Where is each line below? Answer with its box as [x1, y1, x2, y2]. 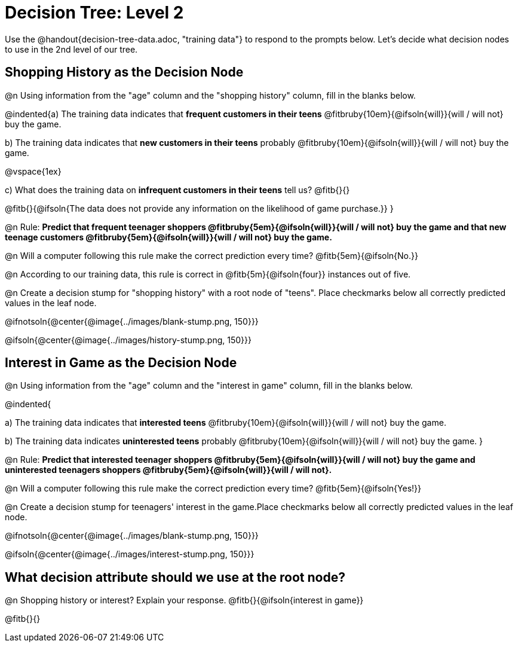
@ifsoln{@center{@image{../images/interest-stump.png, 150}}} [5, 549, 255, 560]
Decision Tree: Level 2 [5, 2, 184, 23]
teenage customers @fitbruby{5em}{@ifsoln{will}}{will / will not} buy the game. [5, 231, 332, 242]
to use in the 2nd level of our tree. [5, 44, 138, 54]
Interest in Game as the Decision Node [5, 355, 237, 371]
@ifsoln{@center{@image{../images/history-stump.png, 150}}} [5, 334, 252, 345]
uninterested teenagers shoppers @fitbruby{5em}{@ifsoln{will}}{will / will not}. [5, 465, 332, 475]
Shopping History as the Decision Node [5, 65, 244, 80]
